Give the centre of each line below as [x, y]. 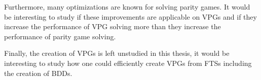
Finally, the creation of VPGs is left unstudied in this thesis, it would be [117, 53]
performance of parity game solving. [60, 36]
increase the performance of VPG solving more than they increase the [113, 26]
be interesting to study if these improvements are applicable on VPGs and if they [130, 16]
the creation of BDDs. [38, 73]
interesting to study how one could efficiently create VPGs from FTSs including [128, 63]
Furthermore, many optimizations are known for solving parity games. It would [127, 7]
